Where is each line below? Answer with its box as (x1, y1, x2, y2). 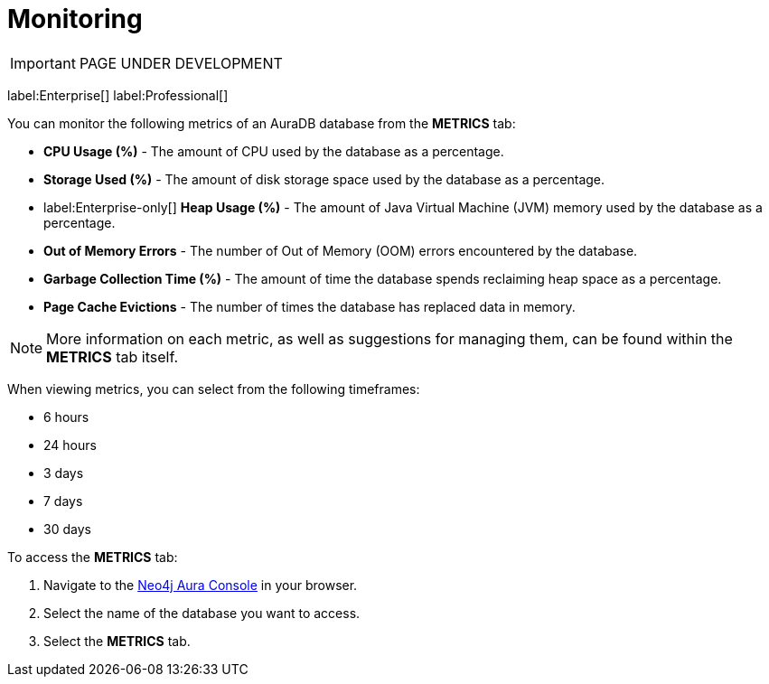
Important (10, 53, 76, 72)
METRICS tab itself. (46, 347, 179, 366)
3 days (43, 464, 84, 481)
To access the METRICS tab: (7, 548, 178, 565)
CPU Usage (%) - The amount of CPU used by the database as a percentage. (43, 143, 504, 159)
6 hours (43, 408, 89, 425)
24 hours (43, 436, 97, 453)
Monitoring (7, 4, 143, 34)
